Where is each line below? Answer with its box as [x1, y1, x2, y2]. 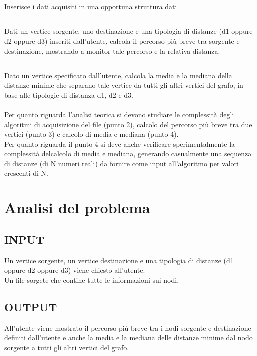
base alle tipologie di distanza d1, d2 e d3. [4, 89, 133, 100]
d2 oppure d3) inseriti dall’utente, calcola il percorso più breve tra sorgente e [4, 35, 240, 46]
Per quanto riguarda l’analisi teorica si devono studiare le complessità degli [4, 109, 234, 119]
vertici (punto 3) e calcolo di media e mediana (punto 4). [4, 129, 179, 139]
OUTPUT [4, 299, 57, 314]
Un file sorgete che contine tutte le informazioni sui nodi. [4, 274, 179, 285]
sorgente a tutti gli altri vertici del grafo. [4, 342, 129, 352]
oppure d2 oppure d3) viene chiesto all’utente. [4, 265, 145, 275]
